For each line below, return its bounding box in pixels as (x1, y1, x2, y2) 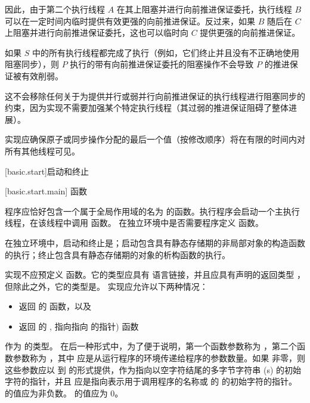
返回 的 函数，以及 (18, 300, 92, 312)
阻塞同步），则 (5, 58, 59, 70)
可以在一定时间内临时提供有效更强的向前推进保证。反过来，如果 (5, 14, 255, 27)
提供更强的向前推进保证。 (200, 26, 300, 39)
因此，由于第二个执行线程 (5, 3, 105, 15)
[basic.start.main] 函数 (5, 185, 87, 197)
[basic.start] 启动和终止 (5, 165, 89, 177)
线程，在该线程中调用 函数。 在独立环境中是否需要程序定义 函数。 (5, 216, 263, 229)
